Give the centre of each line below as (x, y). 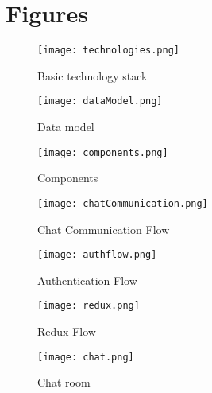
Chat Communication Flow (104, 229)
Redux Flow (67, 331)
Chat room (64, 382)
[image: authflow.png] (97, 255)
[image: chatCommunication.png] (123, 203)
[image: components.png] (103, 152)
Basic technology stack (93, 75)
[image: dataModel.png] (100, 101)
